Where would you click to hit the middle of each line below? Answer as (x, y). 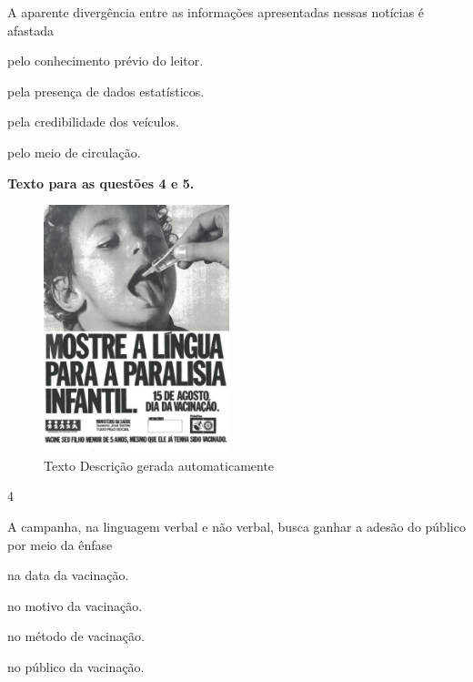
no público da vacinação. (76, 666)
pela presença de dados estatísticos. (106, 91)
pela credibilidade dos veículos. (93, 122)
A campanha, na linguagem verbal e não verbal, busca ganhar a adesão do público (236, 526)
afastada (31, 30)
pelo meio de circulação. (74, 152)
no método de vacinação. (76, 636)
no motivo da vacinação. (75, 605)
